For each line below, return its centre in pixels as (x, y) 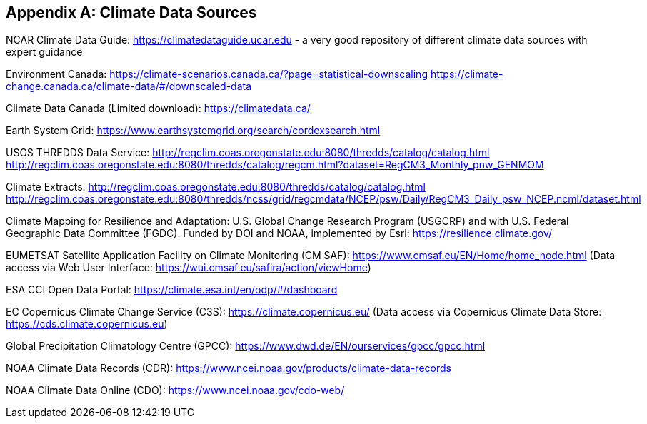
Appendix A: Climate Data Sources (131, 12)
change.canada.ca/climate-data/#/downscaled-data (129, 86)
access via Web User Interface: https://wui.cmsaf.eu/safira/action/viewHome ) (189, 268)
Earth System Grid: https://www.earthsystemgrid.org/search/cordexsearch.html (193, 131)
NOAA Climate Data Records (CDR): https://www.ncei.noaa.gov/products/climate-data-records (229, 368)
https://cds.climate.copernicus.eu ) (87, 324)
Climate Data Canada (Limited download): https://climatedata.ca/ (158, 108)
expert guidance (44, 52)
